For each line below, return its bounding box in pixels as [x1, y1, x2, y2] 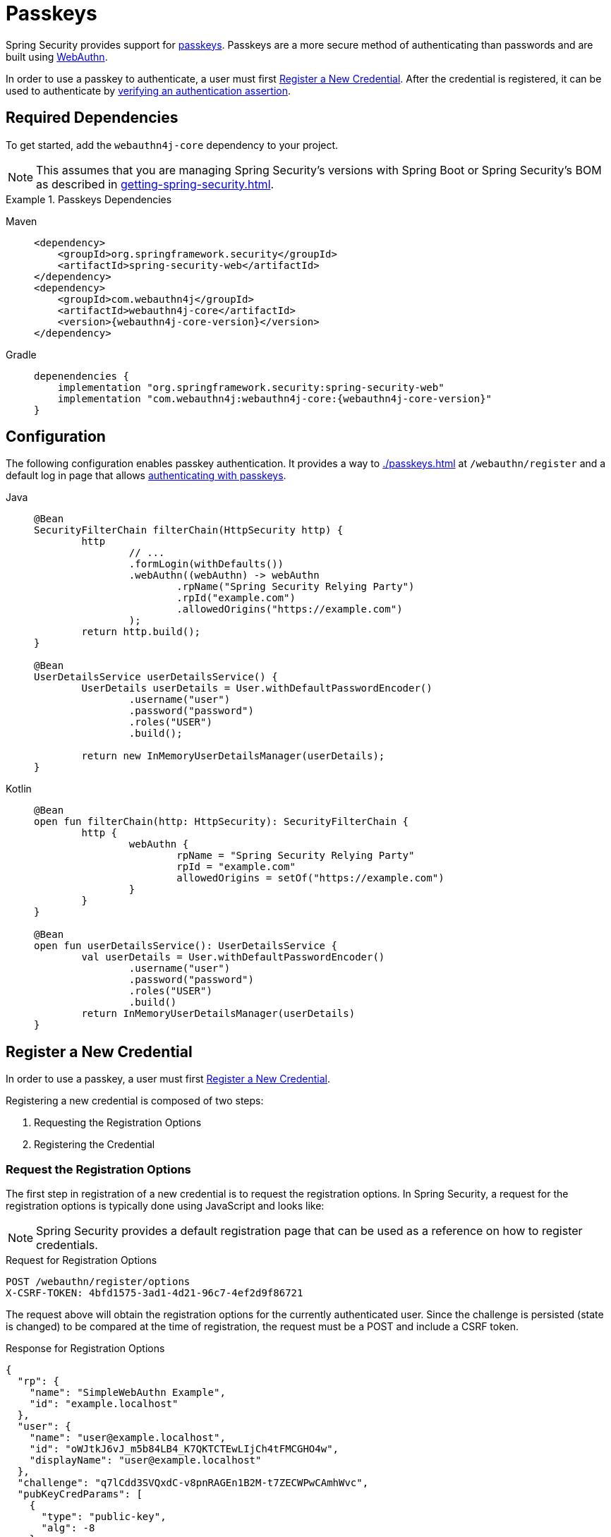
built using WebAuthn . [6, 50, 108, 63]
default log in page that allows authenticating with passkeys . [6, 469, 286, 482]
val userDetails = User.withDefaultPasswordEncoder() [81, 951, 385, 963]
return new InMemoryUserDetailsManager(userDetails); [81, 750, 385, 762]
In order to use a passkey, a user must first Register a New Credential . [6, 1073, 331, 1085]
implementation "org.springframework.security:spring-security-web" [57, 381, 444, 393]
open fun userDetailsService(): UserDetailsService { [34, 940, 337, 952]
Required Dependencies [6, 109, 179, 127]
